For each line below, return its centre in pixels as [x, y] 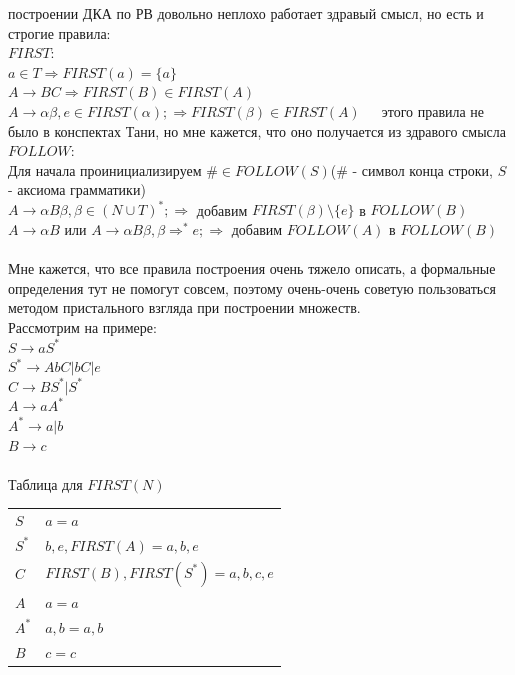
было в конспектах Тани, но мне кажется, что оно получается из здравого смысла [257, 130]
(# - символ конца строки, [411, 169]
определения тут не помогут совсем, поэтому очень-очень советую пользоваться [252, 287]
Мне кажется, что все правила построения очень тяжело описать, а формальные [252, 268]
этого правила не [433, 110]
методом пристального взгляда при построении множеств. [184, 307]
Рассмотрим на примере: [82, 327]
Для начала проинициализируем [105, 169]
